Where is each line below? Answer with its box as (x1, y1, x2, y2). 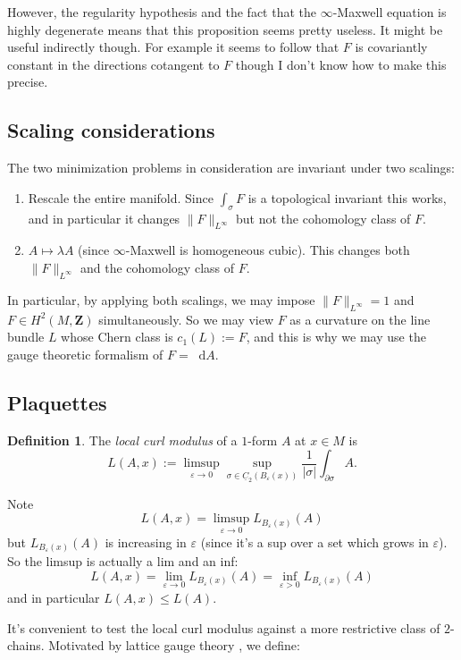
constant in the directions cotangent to (7, 55, 220, 73)
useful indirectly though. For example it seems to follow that (7, 38, 339, 56)
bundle (7, 327, 45, 346)
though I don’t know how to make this (235, 55, 447, 73)
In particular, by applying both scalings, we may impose (7, 290, 315, 309)
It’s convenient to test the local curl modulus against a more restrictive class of (7, 618, 440, 637)
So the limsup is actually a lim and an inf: (7, 552, 239, 571)
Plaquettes (7, 388, 107, 416)
